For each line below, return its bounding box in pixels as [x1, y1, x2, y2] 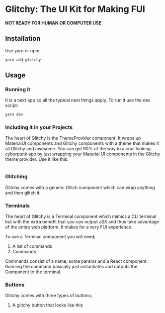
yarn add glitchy [5, 57, 41, 62]
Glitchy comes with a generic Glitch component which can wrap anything [5, 184, 155, 190]
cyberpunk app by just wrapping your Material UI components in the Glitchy [5, 151, 161, 157]
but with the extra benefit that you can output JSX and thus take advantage [5, 219, 160, 225]
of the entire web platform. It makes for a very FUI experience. [5, 224, 133, 230]
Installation [5, 34, 41, 43]
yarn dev [5, 112, 23, 117]
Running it [5, 86, 31, 93]
